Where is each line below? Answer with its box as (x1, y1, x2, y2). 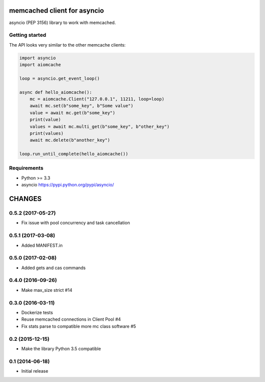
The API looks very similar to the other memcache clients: (9, 42, 126, 48)
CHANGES (9, 195, 42, 203)
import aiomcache (19, 62, 61, 68)
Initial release (21, 368, 49, 374)
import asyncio (19, 55, 56, 61)
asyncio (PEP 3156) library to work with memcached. (9, 20, 116, 25)
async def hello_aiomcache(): (19, 89, 92, 95)
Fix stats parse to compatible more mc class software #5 (21, 323, 136, 329)
